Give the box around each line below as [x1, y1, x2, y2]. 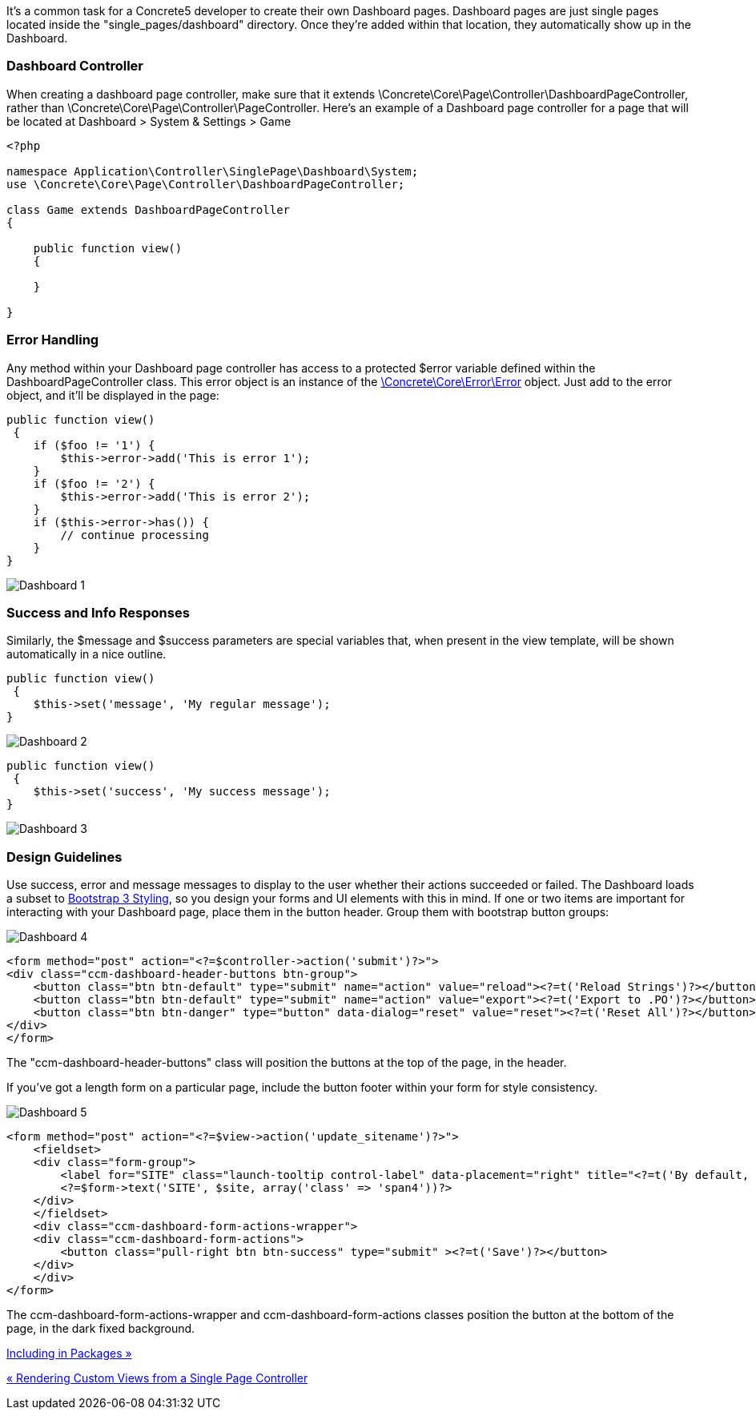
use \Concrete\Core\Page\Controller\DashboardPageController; [6, 177, 405, 191]
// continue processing [60, 528, 209, 541]
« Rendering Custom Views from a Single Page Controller [6, 1371, 308, 1385]
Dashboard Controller [6, 58, 143, 74]
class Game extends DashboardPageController [6, 203, 291, 216]
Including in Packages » [6, 1346, 132, 1360]
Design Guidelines [6, 848, 123, 865]
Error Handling [6, 332, 99, 348]
